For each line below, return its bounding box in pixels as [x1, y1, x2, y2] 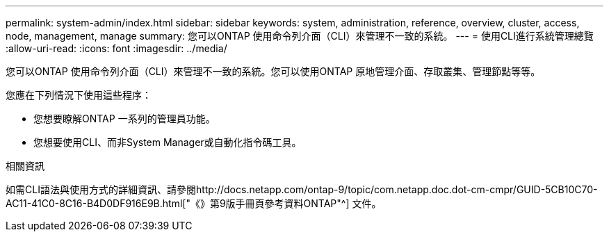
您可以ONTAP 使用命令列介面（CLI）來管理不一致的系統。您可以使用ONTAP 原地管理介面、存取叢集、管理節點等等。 [6, 65, 541, 77]
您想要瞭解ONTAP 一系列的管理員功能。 [33, 113, 216, 124]
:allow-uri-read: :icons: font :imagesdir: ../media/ [6, 42, 227, 54]
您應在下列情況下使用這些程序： [6, 89, 152, 101]
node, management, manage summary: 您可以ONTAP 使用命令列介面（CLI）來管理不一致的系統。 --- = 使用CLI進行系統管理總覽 [6, 30, 594, 42]
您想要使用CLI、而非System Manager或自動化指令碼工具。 [33, 136, 302, 148]
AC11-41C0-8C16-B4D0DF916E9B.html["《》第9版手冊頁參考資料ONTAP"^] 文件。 [6, 197, 382, 209]
